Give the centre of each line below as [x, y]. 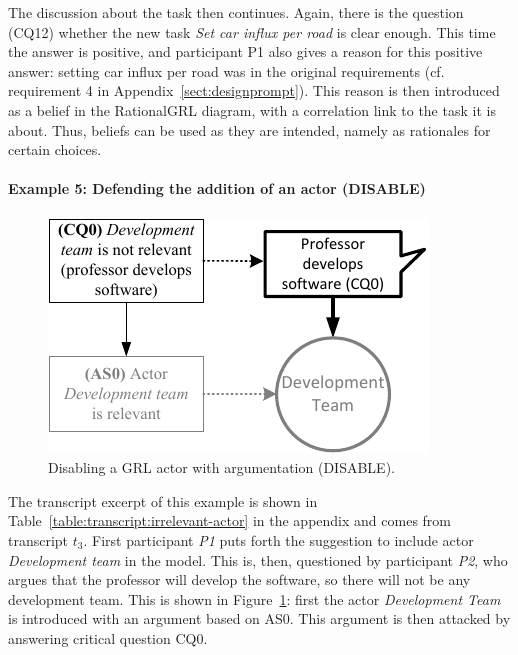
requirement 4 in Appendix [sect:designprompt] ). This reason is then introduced [254, 90]
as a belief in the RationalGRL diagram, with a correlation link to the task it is [252, 109]
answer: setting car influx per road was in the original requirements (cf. [226, 70]
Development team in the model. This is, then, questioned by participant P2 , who [258, 559]
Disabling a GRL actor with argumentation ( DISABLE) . [222, 467]
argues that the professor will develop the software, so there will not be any [239, 579]
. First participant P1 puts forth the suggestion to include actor [278, 539]
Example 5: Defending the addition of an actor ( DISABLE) [217, 188]
